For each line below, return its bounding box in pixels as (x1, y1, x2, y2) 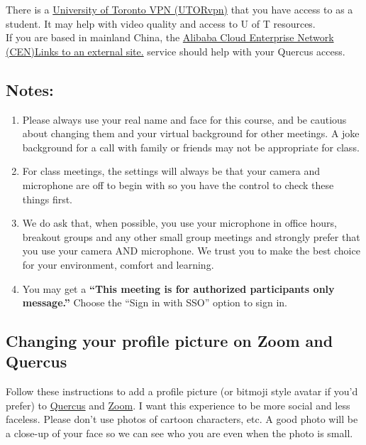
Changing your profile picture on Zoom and (6, 330, 333, 352)
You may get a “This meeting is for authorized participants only (22, 281, 335, 296)
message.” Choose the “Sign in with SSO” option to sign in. (22, 295, 288, 310)
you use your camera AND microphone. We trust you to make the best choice (22, 243, 360, 258)
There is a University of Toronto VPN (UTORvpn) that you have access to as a (6, 2, 353, 16)
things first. (22, 191, 73, 206)
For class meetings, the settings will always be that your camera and (22, 163, 320, 178)
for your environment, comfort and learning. (22, 257, 214, 272)
